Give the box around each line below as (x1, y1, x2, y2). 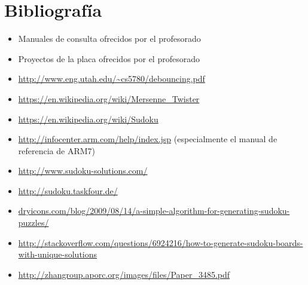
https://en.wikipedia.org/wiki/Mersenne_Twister (18, 92, 200, 105)
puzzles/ (18, 216, 49, 229)
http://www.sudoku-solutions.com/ (18, 164, 148, 177)
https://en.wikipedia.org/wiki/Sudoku (18, 112, 158, 125)
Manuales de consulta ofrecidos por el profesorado (18, 32, 201, 45)
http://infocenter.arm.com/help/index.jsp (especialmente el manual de (18, 133, 277, 145)
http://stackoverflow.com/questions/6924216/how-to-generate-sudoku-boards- (18, 236, 303, 249)
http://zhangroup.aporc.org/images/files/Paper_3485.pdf (18, 268, 230, 280)
